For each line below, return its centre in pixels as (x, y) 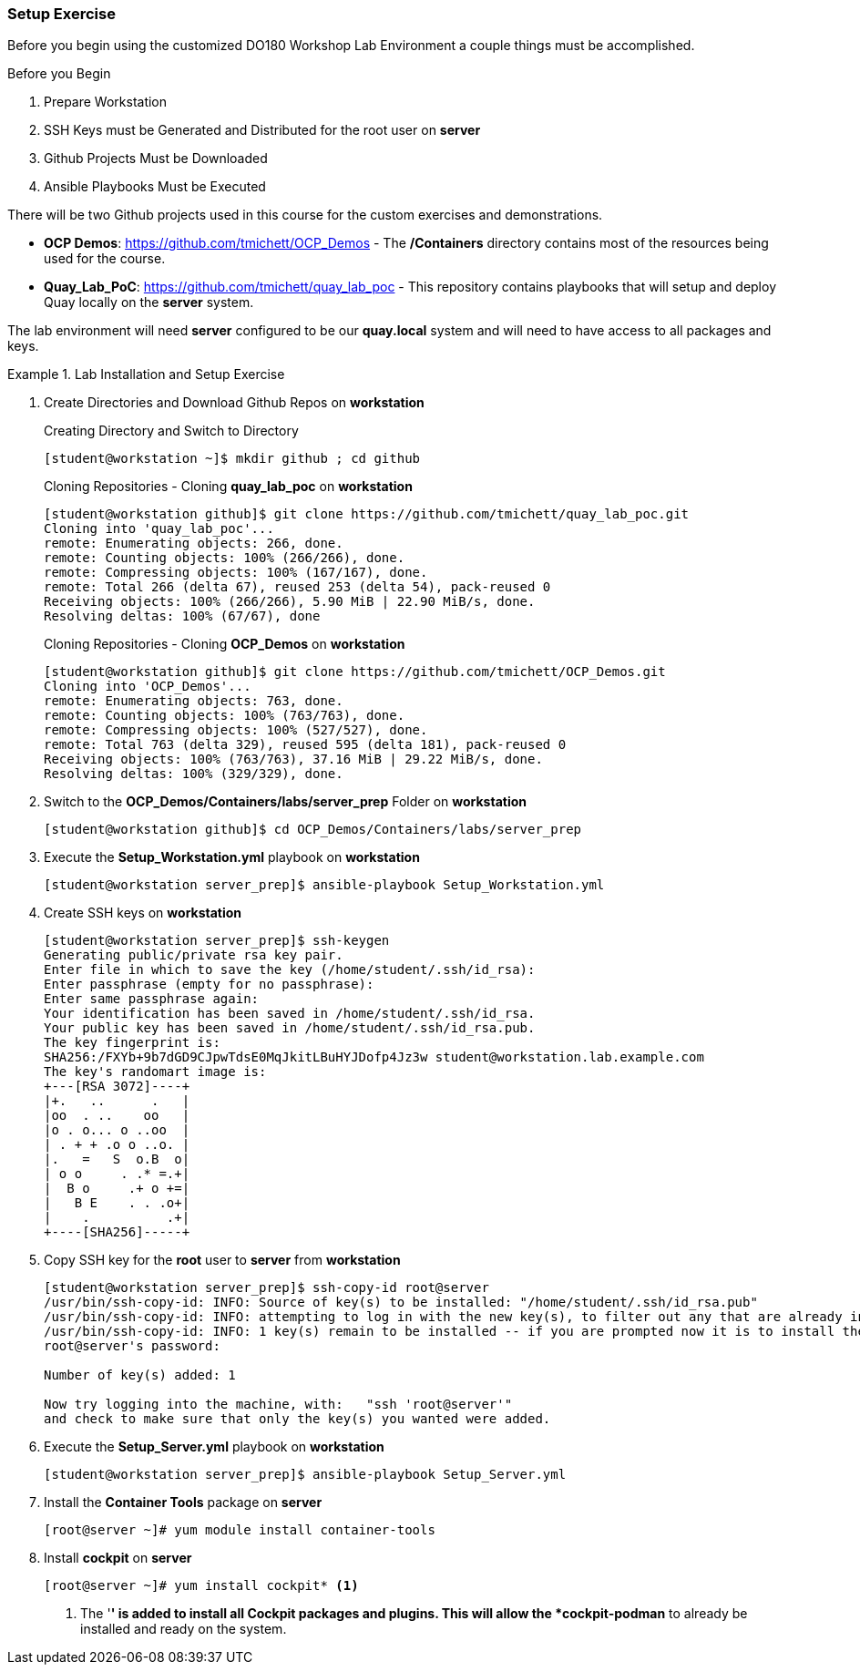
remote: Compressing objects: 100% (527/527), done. (236, 730)
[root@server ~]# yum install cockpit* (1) (201, 1586)
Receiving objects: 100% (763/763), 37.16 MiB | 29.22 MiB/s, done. (293, 759)
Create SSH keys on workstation (143, 913)
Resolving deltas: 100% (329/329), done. (194, 774)
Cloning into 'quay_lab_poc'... (159, 529)
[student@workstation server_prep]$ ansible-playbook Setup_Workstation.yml (324, 885)
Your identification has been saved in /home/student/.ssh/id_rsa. (290, 1014)
